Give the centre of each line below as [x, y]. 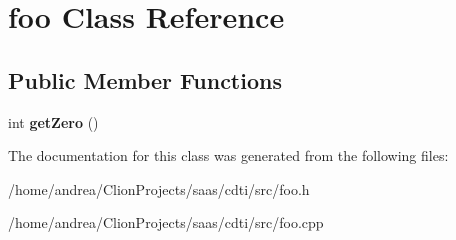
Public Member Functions [145, 79]
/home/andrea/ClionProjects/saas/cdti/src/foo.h [159, 188]
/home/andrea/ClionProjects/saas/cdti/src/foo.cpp [166, 222]
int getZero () [53, 121]
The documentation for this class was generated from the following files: [228, 155]
